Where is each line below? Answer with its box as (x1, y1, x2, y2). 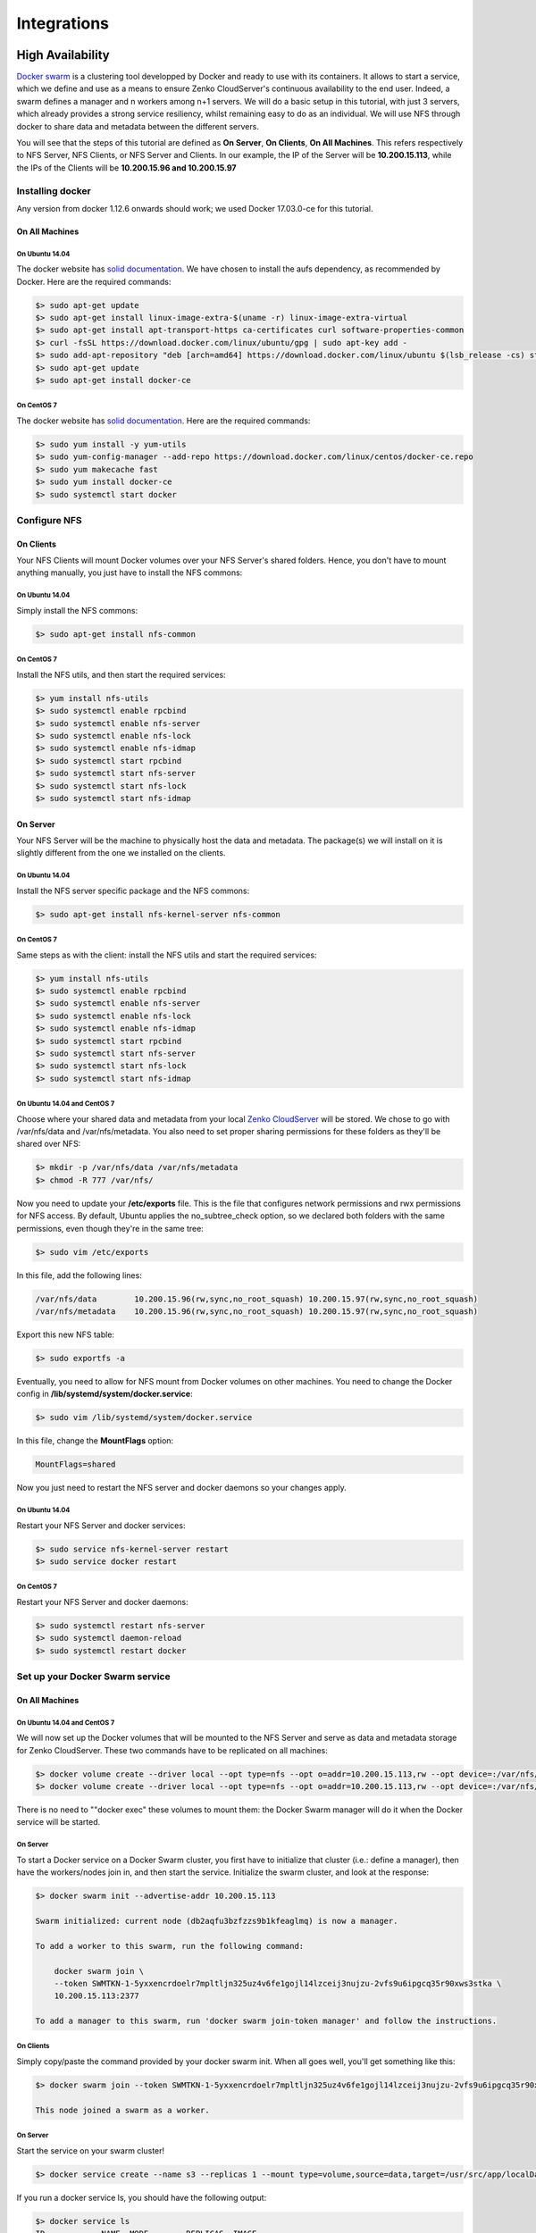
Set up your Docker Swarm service (16, 1670, 171, 1683)
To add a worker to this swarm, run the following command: (35, 1941, 305, 1951)
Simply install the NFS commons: (16, 605, 138, 615)
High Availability (16, 47, 111, 63)
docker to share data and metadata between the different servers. (16, 121, 259, 131)
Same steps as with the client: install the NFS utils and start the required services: (16, 949, 317, 960)
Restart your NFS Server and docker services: (16, 1519, 186, 1531)
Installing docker (16, 184, 91, 197)
